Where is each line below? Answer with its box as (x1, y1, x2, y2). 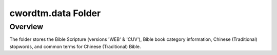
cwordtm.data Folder (9, 8, 101, 19)
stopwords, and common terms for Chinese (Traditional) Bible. (9, 43, 141, 49)
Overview (9, 22, 44, 31)
